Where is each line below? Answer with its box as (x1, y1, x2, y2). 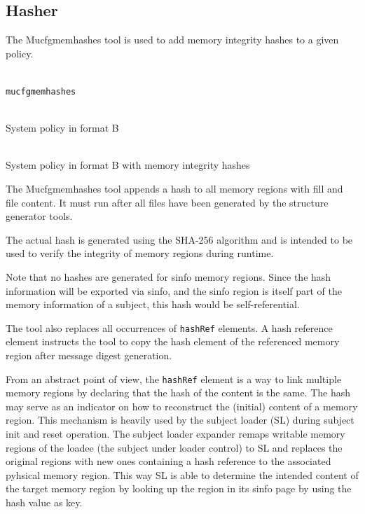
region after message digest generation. (6, 348, 172, 363)
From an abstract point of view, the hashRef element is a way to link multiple (6, 371, 342, 386)
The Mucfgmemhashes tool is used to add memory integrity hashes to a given (6, 32, 339, 47)
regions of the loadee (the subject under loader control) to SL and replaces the (6, 440, 343, 454)
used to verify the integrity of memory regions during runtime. (6, 246, 274, 261)
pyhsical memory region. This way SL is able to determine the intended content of (6, 467, 359, 482)
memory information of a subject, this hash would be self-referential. (6, 297, 300, 312)
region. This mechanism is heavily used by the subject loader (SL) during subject (6, 412, 354, 427)
